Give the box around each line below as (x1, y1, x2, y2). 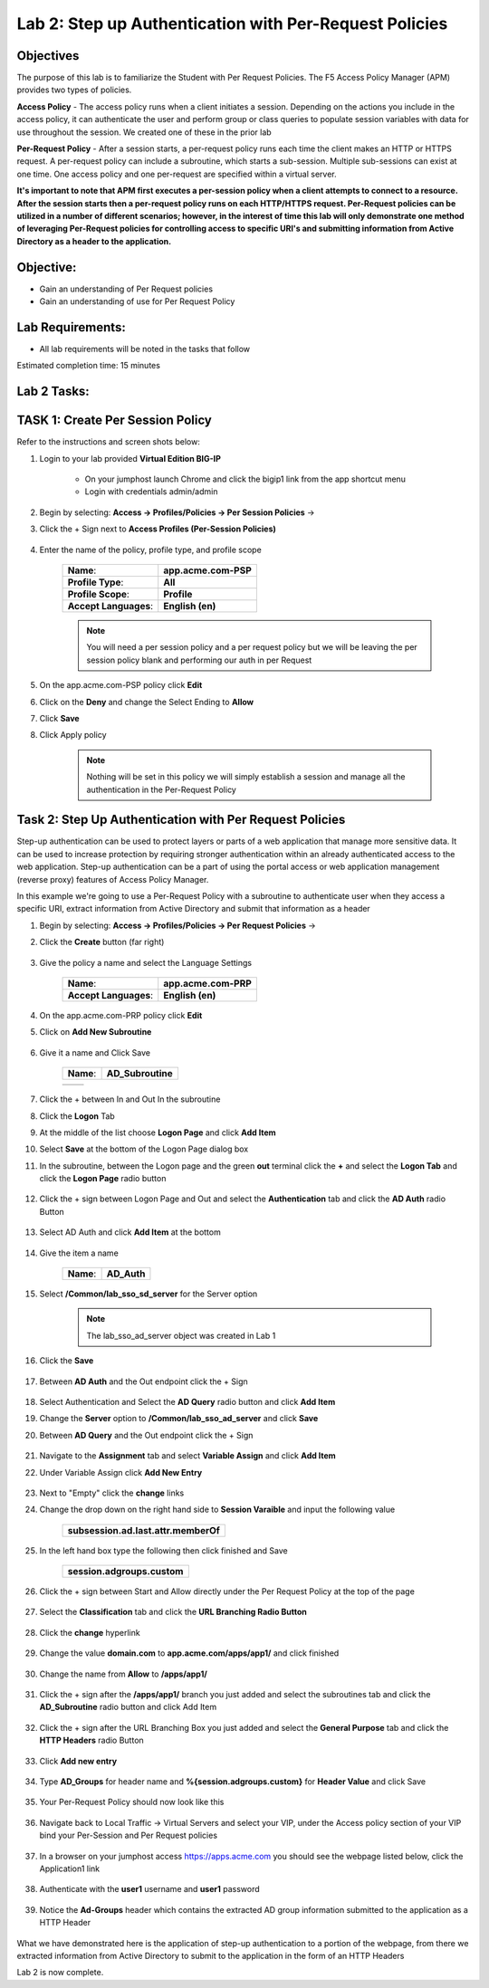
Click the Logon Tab (39, 1110, 115, 1122)
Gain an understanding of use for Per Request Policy (39, 296, 235, 307)
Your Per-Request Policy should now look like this (39, 1797, 225, 1808)
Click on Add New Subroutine (39, 1027, 152, 1037)
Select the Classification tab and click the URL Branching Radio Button (39, 1607, 308, 1618)
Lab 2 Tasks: (16, 384, 90, 399)
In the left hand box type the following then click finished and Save (39, 1544, 289, 1556)
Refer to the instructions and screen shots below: (16, 436, 201, 447)
